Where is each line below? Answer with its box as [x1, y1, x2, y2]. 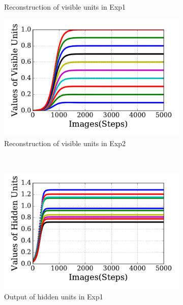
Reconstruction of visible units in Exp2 [4, 137, 126, 148]
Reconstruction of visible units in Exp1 [4, 2, 126, 12]
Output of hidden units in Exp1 [4, 291, 103, 301]
